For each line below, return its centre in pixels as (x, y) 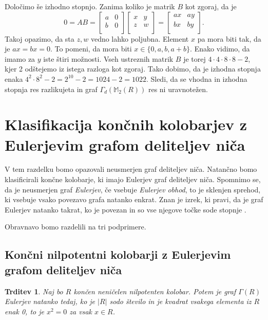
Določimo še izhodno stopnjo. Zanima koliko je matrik (90, 6)
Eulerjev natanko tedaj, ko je (50, 301)
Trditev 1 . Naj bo (34, 291)
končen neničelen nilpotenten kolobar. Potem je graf (155, 291)
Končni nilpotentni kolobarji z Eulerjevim (118, 254)
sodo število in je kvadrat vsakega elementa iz (180, 301)
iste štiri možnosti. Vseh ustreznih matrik (108, 58)
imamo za (20, 58)
